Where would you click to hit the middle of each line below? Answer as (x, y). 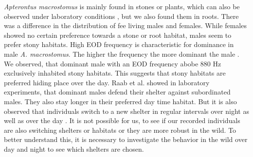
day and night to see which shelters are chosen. (74, 149)
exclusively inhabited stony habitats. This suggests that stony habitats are (115, 73)
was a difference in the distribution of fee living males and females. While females (125, 25)
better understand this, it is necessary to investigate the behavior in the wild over (126, 139)
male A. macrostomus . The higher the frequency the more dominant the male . (122, 54)
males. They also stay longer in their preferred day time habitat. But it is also (120, 101)
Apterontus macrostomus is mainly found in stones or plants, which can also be (122, 6)
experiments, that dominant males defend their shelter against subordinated (117, 92)
